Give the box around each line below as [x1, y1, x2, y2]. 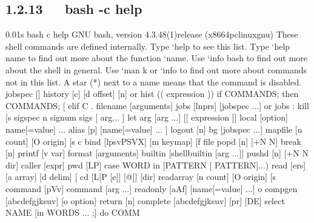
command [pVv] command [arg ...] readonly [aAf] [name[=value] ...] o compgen [5, 182, 298, 195]
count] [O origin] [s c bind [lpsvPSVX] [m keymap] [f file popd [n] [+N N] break [5, 135, 301, 147]
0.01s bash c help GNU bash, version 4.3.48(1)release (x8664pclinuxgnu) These [5, 28, 298, 41]
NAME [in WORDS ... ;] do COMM [5, 206, 140, 219]
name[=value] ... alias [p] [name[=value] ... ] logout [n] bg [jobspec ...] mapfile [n [5, 122, 302, 135]
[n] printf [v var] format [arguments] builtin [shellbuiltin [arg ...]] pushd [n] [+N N [5, 147, 309, 159]
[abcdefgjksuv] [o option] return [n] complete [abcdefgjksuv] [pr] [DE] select [5, 194, 285, 207]
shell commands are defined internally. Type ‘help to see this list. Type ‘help [5, 39, 290, 52]
